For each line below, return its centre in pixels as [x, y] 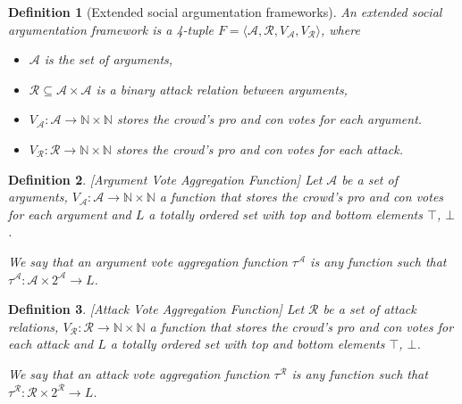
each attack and [51, 344]
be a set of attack [370, 309]
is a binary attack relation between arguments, [222, 89]
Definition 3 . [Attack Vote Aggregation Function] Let [156, 309]
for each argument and [70, 214]
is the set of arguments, [109, 59]
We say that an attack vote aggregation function [139, 373]
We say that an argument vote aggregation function [148, 261]
